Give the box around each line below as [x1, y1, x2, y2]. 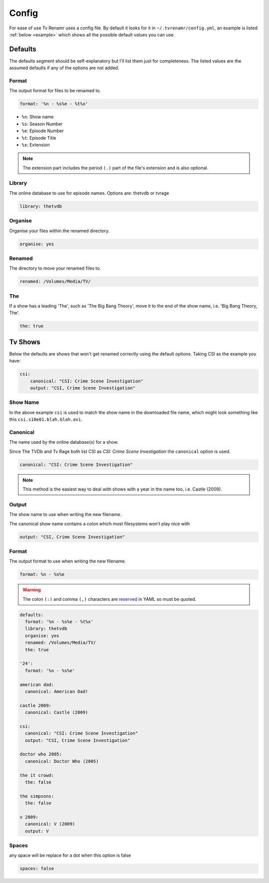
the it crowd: [19, 772, 54, 778]
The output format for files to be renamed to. [9, 88, 101, 94]
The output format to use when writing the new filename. [9, 558, 127, 564]
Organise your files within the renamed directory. [9, 227, 110, 234]
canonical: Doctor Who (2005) [25, 758, 99, 764]
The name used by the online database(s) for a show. [9, 439, 119, 445]
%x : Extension [21, 142, 50, 148]
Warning [22, 587, 41, 593]
